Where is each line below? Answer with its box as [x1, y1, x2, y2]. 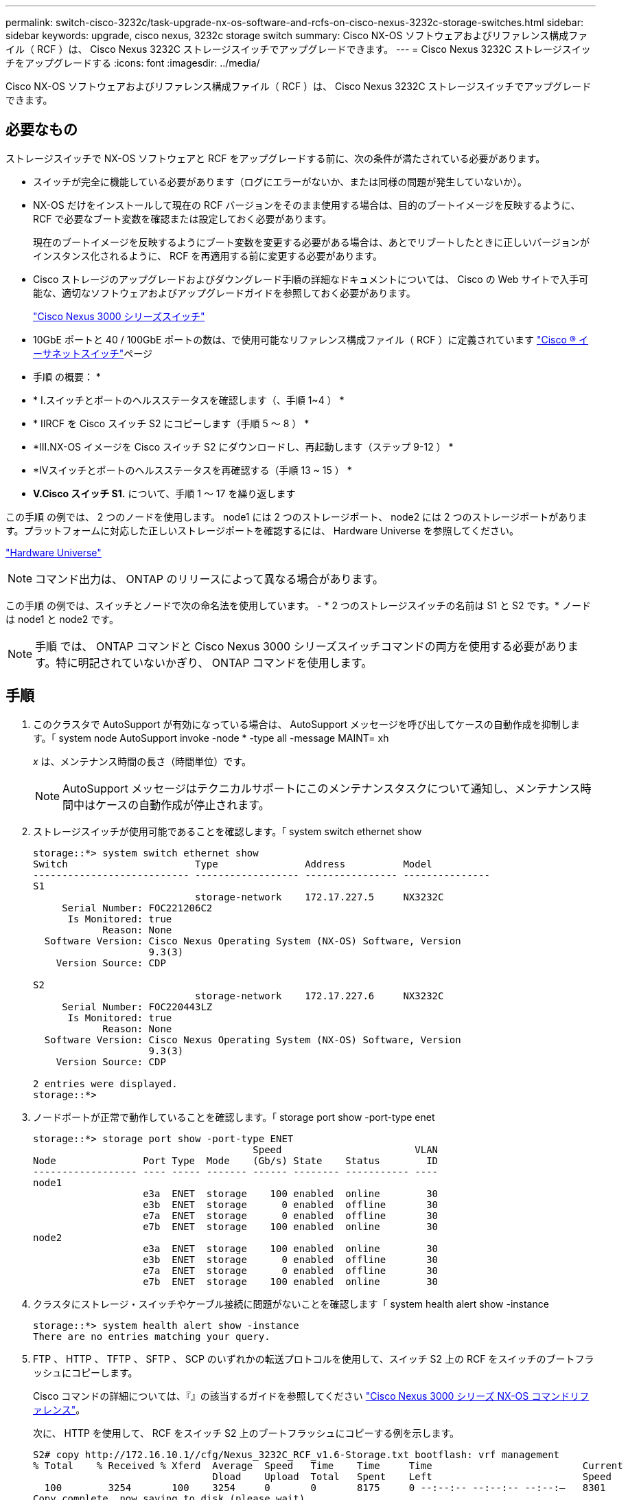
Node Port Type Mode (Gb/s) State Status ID [33, 1155, 439, 1166]
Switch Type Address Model [33, 858, 432, 870]
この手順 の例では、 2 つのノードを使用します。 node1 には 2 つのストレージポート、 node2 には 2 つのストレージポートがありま [5, 510, 588, 523]
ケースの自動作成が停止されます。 [95, 797, 270, 812]
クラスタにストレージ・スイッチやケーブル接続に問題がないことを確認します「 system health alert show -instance [33, 1297, 549, 1310]
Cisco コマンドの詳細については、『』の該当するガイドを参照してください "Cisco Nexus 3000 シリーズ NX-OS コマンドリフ [33, 1389, 590, 1402]
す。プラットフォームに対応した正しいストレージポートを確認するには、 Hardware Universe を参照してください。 [5, 524, 519, 536]
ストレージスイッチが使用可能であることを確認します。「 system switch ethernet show [33, 825, 422, 837]
